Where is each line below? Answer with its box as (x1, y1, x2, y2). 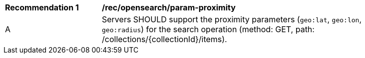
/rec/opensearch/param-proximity (102, 2, 236, 12)
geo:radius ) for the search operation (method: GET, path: (102, 24, 315, 34)
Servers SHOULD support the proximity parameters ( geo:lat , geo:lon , (102, 14, 362, 24)
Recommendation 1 (5, 2, 79, 12)
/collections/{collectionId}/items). (102, 34, 227, 44)
